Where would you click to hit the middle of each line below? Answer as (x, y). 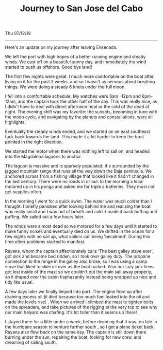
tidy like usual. (19, 282)
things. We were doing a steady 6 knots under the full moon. (65, 87)
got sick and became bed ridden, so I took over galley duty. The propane (78, 257)
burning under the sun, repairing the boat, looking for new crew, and (73, 337)
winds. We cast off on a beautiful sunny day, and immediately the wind (76, 62)
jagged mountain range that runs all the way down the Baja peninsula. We (78, 171)
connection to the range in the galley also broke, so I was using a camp (76, 261)
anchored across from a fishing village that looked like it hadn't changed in (80, 176)
